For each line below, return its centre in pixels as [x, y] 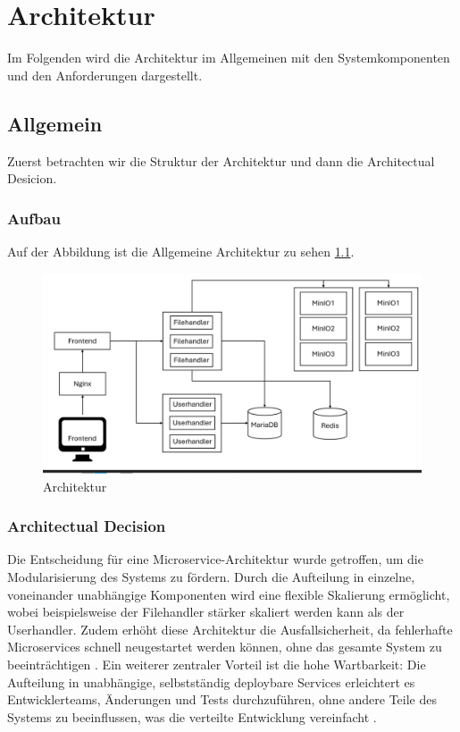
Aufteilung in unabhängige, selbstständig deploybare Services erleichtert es [211, 682]
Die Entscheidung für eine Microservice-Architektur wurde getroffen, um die [215, 559]
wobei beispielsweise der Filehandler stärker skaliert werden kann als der [206, 612]
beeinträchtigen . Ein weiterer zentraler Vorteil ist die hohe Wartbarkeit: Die [217, 664]
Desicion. [32, 178]
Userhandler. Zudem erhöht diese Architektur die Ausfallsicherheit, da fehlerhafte [230, 629]
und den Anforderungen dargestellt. [105, 75]
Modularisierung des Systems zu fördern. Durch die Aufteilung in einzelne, [211, 576]
